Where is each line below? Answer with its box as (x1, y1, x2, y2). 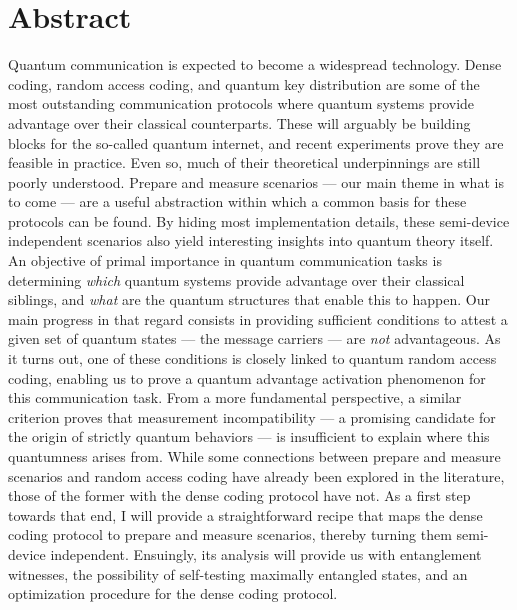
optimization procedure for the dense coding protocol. (8, 583, 338, 604)
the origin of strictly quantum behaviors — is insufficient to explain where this (8, 426, 490, 447)
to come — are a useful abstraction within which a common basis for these (8, 191, 467, 212)
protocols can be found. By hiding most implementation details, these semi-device (8, 210, 510, 231)
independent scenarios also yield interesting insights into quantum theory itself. (8, 230, 494, 251)
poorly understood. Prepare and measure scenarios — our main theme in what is (8, 171, 504, 192)
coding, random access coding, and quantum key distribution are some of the (8, 73, 480, 94)
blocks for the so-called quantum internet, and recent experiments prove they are (8, 132, 504, 153)
